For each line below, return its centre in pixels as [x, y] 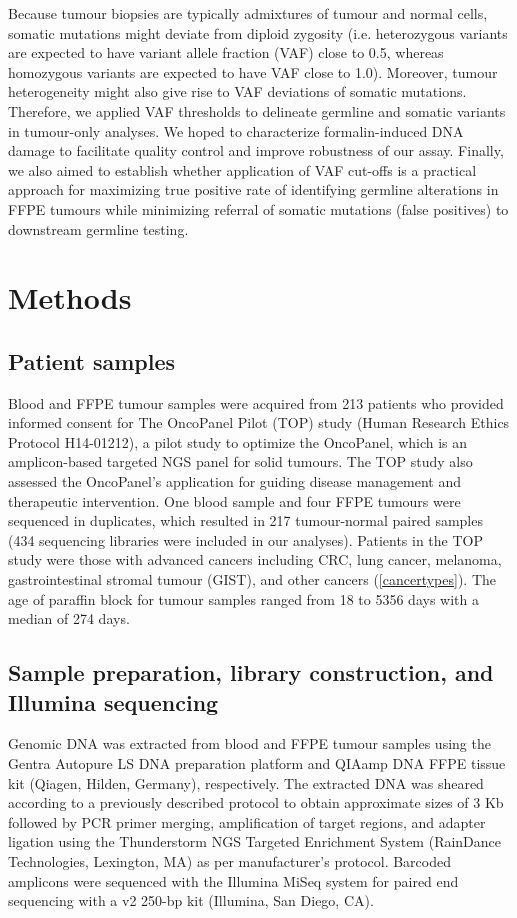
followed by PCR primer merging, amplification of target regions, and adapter [247, 821]
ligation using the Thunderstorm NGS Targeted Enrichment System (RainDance [255, 841]
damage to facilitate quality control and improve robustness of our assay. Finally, [256, 150]
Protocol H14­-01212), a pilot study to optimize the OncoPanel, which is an [238, 441]
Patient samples [92, 360]
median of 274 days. [69, 618]
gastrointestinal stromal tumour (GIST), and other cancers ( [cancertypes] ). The [252, 579]
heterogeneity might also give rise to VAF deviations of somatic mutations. [237, 91]
